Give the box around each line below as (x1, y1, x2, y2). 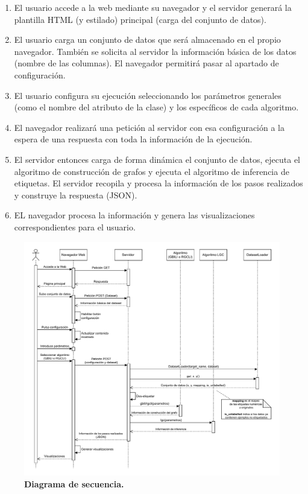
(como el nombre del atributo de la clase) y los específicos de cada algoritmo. (14, 101, 299, 113)
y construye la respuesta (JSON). (14, 188, 137, 201)
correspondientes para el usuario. (14, 220, 136, 233)
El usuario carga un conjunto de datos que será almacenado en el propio (14, 33, 281, 46)
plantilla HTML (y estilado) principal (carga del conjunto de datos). (14, 13, 266, 25)
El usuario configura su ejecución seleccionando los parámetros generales (14, 89, 281, 101)
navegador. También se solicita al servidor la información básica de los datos (14, 45, 297, 57)
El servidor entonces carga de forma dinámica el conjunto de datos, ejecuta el (14, 153, 301, 165)
